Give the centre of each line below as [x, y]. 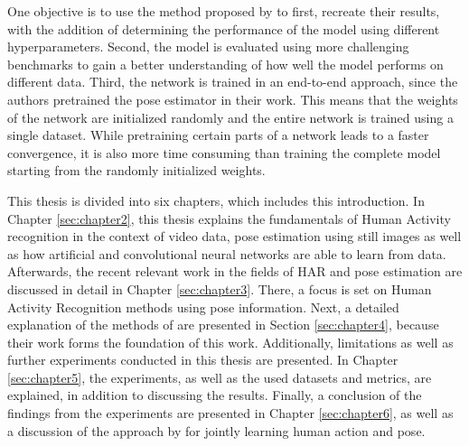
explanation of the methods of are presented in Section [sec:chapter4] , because [223, 325]
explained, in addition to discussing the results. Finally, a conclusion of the [215, 395]
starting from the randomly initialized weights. [136, 170]
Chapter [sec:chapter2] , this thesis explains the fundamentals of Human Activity [229, 218]
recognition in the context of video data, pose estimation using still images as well [234, 236]
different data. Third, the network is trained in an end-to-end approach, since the [233, 82]
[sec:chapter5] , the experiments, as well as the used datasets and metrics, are [220, 377]
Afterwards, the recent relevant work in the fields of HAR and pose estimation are [235, 271]
